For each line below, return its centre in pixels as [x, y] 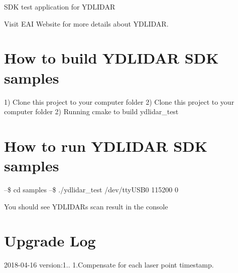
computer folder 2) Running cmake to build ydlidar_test [91, 111]
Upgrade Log [50, 241]
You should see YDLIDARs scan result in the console [86, 206]
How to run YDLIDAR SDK [106, 146]
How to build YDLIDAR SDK [111, 58]
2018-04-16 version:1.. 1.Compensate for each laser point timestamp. [109, 265]
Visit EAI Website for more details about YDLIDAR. [86, 23]
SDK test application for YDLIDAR [60, 7]
